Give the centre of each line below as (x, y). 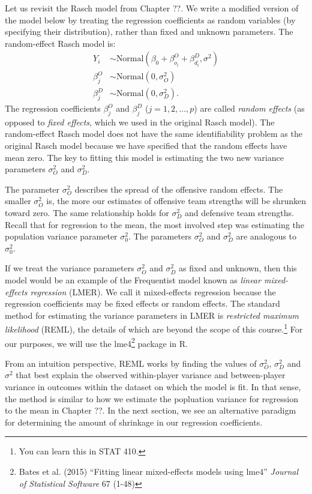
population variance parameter (61, 236)
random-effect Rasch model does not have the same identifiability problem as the (154, 134)
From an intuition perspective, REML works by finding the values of (131, 363)
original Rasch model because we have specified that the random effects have (146, 146)
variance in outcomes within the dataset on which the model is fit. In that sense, (153, 387)
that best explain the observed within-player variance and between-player (151, 375)
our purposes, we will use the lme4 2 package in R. (96, 342)
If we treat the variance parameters (70, 268)
